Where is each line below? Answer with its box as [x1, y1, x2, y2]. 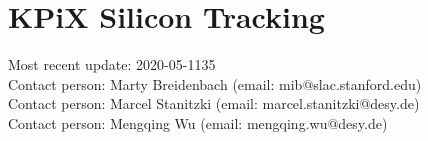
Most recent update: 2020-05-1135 [8, 54, 216, 75]
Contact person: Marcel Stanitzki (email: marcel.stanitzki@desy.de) [8, 93, 420, 114]
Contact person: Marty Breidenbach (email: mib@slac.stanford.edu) [8, 73, 422, 94]
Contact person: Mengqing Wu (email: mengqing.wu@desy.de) [8, 112, 388, 133]
